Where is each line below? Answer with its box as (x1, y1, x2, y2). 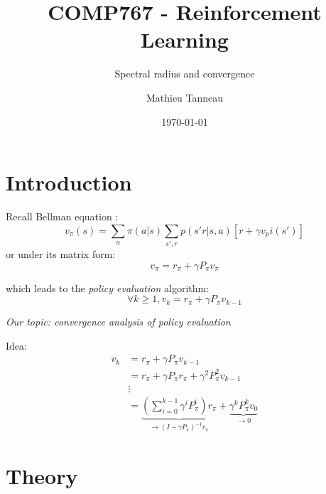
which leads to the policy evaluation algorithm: (6, 280, 210, 295)
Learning (141, 25, 229, 54)
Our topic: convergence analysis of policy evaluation (6, 314, 231, 329)
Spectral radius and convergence (114, 66, 255, 81)
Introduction (6, 168, 132, 197)
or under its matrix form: (6, 246, 116, 261)
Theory (6, 461, 78, 490)
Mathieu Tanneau (146, 90, 224, 104)
